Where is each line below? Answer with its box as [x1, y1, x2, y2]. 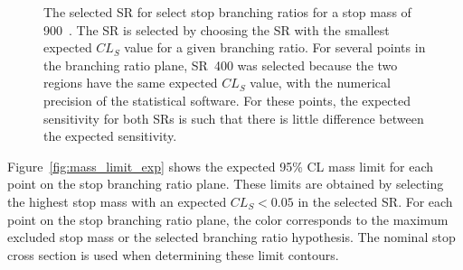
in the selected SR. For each [298, 191, 453, 210]
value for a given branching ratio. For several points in [124, 38, 426, 57]
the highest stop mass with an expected [7, 191, 227, 210]
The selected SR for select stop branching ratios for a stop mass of [43, 3, 411, 21]
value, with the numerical [250, 73, 391, 92]
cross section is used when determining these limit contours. [7, 245, 339, 264]
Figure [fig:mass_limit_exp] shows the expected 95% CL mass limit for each [7, 156, 434, 175]
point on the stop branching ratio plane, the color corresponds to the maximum [7, 209, 449, 228]
